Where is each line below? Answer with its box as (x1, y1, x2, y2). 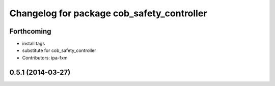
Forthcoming (9, 27, 51, 36)
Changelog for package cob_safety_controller (9, 8, 207, 19)
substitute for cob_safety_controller (22, 47, 96, 53)
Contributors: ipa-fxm (22, 54, 68, 61)
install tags (22, 41, 45, 47)
